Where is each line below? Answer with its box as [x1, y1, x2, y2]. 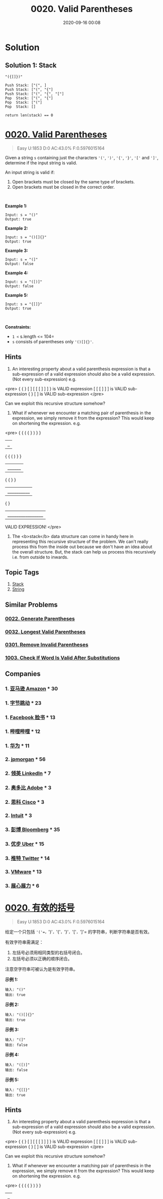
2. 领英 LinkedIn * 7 [5, 770, 51, 777]
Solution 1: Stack [5, 61, 57, 69]
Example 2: [5, 225, 28, 231]
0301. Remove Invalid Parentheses [5, 642, 89, 648]
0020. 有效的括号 [5, 902, 75, 913]
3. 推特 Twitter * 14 [5, 855, 50, 862]
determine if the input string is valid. [5, 160, 77, 166]
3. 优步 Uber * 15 [5, 840, 45, 847]
